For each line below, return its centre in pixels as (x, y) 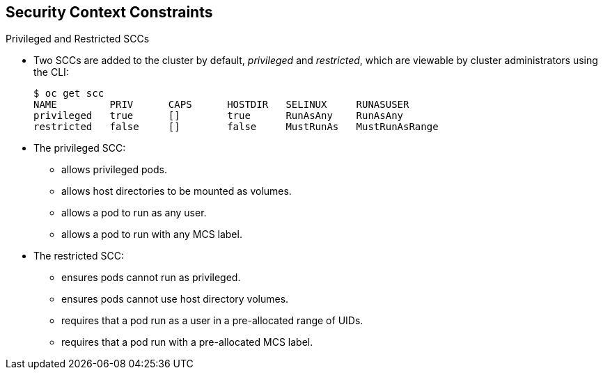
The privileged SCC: (80, 148)
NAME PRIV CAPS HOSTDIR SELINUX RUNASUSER (221, 105)
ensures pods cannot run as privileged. (151, 278)
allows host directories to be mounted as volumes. (177, 191)
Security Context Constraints (109, 12)
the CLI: (51, 72)
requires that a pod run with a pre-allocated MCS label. (187, 342)
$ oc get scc (69, 94)
